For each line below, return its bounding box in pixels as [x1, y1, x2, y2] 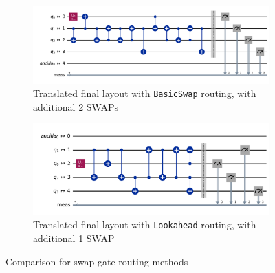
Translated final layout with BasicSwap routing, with [33, 86, 256, 100]
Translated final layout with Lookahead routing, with [33, 217, 256, 232]
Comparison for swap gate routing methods [5, 254, 188, 268]
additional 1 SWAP [33, 231, 115, 245]
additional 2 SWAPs [33, 99, 118, 113]
